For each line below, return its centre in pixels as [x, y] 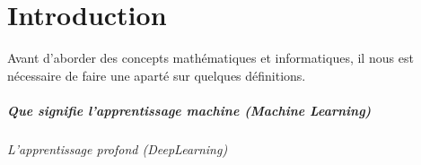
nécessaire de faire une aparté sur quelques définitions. [157, 75]
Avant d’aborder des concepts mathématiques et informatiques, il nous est [210, 58]
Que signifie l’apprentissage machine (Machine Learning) [189, 110]
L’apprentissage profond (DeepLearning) [118, 148]
